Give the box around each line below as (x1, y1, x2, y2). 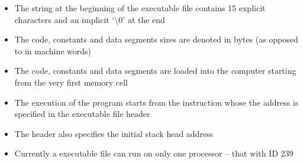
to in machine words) (14, 44, 92, 57)
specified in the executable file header (14, 107, 150, 120)
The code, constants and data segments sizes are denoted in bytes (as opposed (14, 33, 298, 45)
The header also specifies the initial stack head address (14, 127, 214, 139)
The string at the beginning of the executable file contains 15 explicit (14, 2, 266, 14)
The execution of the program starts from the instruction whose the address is (14, 96, 299, 108)
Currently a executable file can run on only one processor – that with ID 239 (14, 147, 294, 159)
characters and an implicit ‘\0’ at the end (14, 13, 165, 25)
